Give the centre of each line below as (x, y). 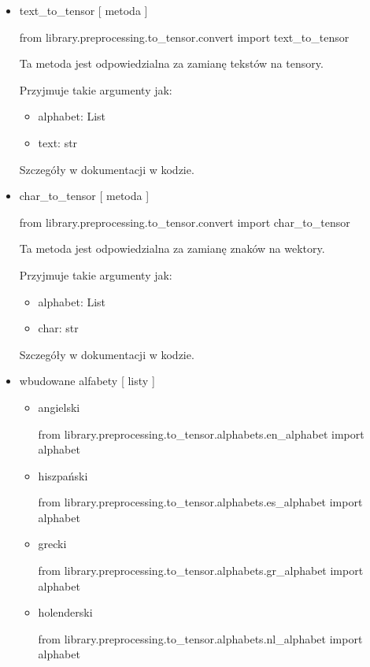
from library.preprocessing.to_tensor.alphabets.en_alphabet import (201, 434)
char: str (58, 328)
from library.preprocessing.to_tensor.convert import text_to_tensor (184, 37)
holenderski (65, 612)
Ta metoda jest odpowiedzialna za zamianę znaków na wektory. (172, 248)
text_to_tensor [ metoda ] (83, 10)
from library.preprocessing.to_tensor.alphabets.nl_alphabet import (200, 638)
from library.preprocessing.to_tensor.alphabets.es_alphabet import (200, 502)
